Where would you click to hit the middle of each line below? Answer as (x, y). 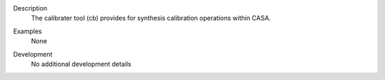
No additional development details (81, 64)
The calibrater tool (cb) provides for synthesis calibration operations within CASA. (151, 18)
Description (30, 8)
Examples (27, 31)
